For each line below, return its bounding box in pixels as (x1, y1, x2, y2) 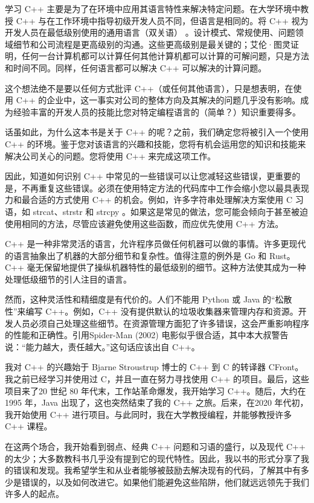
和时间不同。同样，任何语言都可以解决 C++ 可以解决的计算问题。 (5, 61, 267, 74)
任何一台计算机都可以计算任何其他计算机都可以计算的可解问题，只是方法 (21, 50, 309, 62)
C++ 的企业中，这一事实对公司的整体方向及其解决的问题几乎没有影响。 (16, 94, 301, 106)
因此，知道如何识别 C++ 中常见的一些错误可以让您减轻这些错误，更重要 (5, 170, 292, 182)
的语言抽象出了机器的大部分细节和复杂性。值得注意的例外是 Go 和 (5, 249, 267, 261)
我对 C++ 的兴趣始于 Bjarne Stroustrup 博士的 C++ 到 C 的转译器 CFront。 (5, 360, 304, 373)
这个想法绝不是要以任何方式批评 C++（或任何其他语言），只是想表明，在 (5, 82, 293, 94)
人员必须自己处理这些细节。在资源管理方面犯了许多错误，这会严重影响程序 (13, 316, 309, 329)
